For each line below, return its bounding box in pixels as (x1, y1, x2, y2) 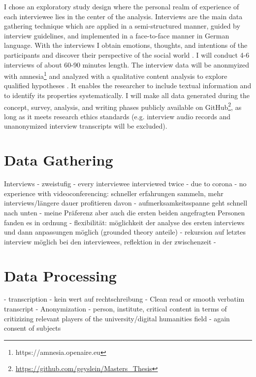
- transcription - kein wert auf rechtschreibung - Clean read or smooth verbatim (4, 294, 245, 304)
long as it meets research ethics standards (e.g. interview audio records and (4, 111, 231, 121)
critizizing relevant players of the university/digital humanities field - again (4, 313, 230, 323)
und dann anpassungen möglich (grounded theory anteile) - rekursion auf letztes (4, 227, 246, 237)
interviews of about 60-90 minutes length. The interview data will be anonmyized (4, 59, 250, 69)
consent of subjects (4, 323, 61, 333)
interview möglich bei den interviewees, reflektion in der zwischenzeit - (4, 236, 216, 246)
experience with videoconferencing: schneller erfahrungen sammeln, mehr (4, 188, 224, 198)
